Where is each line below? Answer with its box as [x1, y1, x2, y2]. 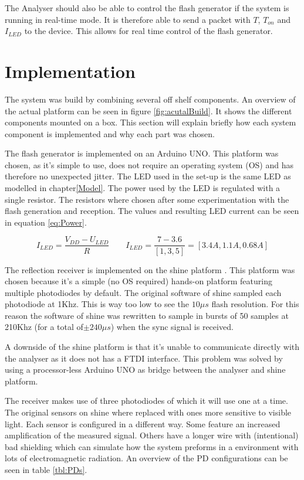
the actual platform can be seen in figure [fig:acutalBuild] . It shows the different [5, 104, 292, 117]
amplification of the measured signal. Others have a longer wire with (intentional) [5, 429, 299, 441]
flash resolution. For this [211, 298, 299, 310]
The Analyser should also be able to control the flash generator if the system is [5, 2, 289, 13]
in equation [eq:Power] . [5, 216, 87, 228]
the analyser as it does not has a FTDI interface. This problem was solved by [5, 352, 283, 364]
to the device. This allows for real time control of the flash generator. [24, 25, 273, 37]
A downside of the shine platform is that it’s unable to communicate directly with [5, 341, 300, 353]
